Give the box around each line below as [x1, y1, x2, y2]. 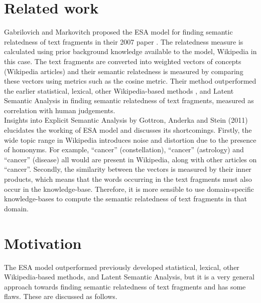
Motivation [4, 232, 82, 253]
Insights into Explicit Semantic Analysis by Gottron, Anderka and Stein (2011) [4, 115, 248, 125]
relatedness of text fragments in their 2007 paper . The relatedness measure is [4, 36, 243, 47]
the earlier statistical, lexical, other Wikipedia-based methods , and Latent [4, 85, 234, 96]
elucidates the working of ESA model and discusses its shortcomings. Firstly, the [4, 125, 252, 135]
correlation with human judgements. [4, 105, 115, 115]
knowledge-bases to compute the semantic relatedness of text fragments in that [4, 193, 247, 204]
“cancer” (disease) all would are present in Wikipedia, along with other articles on [4, 154, 257, 164]
